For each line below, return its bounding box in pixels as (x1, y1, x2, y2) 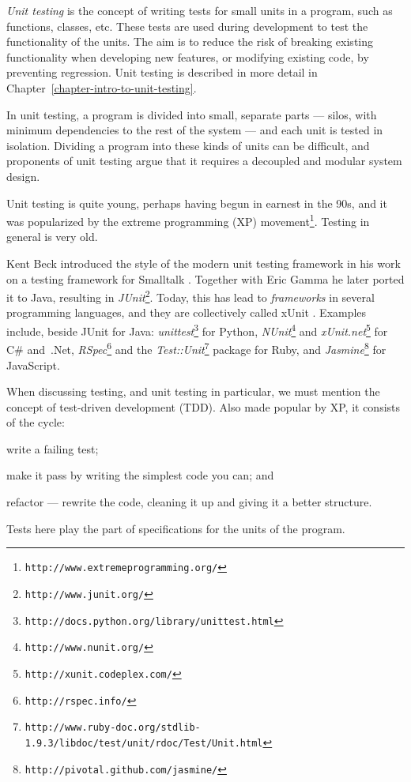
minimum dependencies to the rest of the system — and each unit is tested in (6, 122, 383, 138)
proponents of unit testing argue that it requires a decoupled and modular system (6, 152, 402, 169)
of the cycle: (6, 414, 65, 430)
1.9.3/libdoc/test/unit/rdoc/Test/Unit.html (25, 737, 263, 749)
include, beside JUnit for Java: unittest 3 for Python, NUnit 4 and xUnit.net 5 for (6, 321, 388, 339)
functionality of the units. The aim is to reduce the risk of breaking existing (6, 33, 374, 50)
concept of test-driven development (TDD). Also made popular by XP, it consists (6, 398, 401, 415)
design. (6, 167, 40, 184)
